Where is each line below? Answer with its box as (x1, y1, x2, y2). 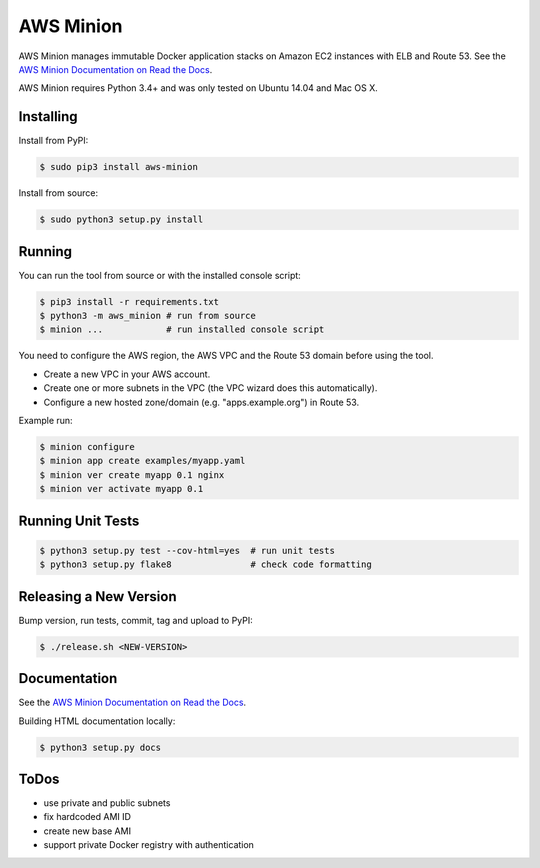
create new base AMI (43, 825, 132, 837)
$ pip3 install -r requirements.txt (39, 296, 220, 307)
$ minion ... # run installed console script (39, 324, 325, 335)
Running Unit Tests (18, 512, 140, 529)
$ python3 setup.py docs (39, 741, 162, 753)
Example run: (18, 415, 74, 426)
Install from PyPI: (18, 135, 89, 147)
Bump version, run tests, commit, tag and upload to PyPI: (18, 614, 254, 626)
